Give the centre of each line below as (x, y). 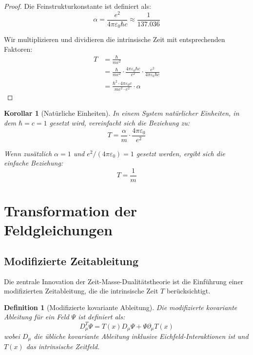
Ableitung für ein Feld (37, 317)
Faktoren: (18, 49)
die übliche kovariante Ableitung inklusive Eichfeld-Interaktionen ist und (141, 336)
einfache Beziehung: (34, 163)
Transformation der (71, 211)
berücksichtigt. (188, 291)
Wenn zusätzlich (28, 153)
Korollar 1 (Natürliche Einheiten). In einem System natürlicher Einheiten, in (122, 113)
